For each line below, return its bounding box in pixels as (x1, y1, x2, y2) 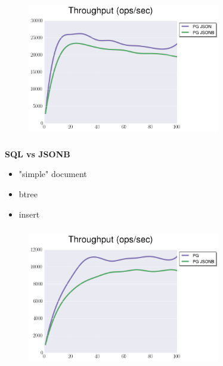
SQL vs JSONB (5, 147, 70, 160)
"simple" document (18, 168, 87, 180)
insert (18, 207, 40, 220)
